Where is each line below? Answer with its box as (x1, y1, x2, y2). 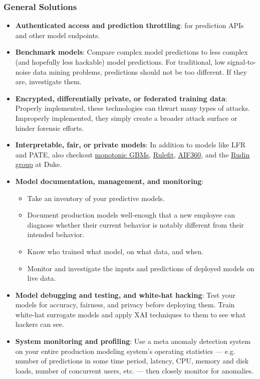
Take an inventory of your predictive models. (27, 193, 165, 203)
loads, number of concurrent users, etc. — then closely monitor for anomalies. (15, 365, 254, 375)
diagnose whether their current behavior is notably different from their (27, 219, 244, 230)
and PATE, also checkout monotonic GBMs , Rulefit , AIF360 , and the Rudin (15, 149, 250, 159)
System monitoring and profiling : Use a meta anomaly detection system (15, 336, 251, 346)
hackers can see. (15, 319, 64, 329)
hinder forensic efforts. (15, 122, 84, 133)
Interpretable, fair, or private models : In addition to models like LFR (15, 139, 245, 150)
